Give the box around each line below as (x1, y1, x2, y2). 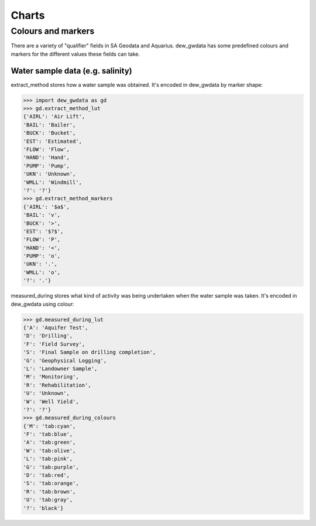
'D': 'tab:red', (23, 472, 70, 479)
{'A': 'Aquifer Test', (23, 325, 88, 331)
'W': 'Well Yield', (23, 398, 79, 405)
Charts (11, 9, 45, 22)
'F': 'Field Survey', (23, 340, 85, 347)
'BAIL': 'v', (23, 211, 61, 218)
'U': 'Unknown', (23, 390, 70, 397)
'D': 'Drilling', (23, 333, 73, 339)
